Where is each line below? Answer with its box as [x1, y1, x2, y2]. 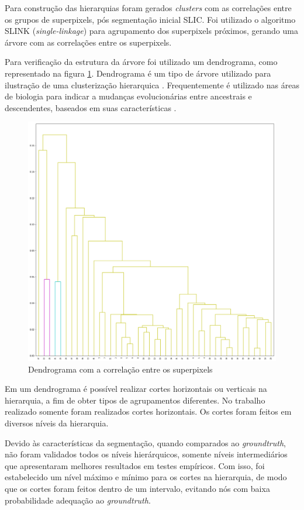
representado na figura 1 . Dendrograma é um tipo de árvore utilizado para [5, 67, 271, 79]
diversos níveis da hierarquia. [5, 416, 109, 429]
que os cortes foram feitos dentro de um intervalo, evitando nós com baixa [5, 482, 270, 494]
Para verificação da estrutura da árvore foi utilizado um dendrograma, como [5, 56, 278, 68]
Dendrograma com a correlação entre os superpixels [28, 363, 213, 375]
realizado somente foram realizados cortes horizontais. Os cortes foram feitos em [5, 405, 292, 418]
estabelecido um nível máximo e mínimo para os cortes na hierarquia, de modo [5, 471, 287, 483]
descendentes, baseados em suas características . [5, 101, 177, 113]
